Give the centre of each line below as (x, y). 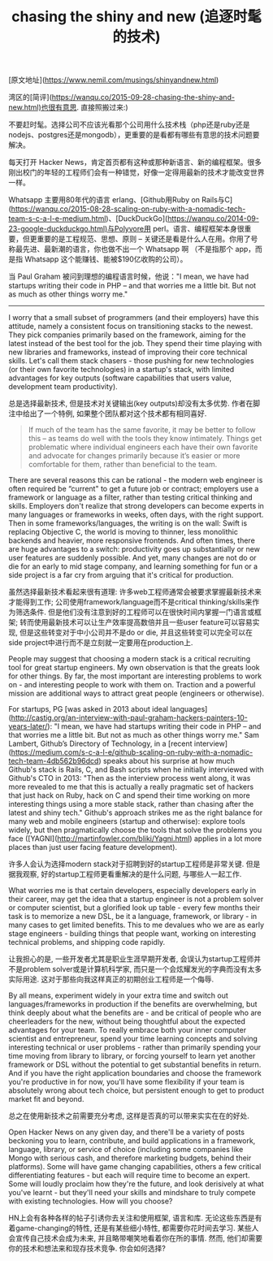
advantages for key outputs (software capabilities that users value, (120, 378)
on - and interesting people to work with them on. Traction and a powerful (132, 685)
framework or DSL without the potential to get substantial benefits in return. (135, 1064)
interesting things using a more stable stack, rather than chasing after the (131, 804)
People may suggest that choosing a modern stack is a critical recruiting (129, 659)
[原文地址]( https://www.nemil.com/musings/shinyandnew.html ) (114, 80)
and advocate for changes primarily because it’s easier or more (134, 456)
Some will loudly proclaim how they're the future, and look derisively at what (136, 1184)
